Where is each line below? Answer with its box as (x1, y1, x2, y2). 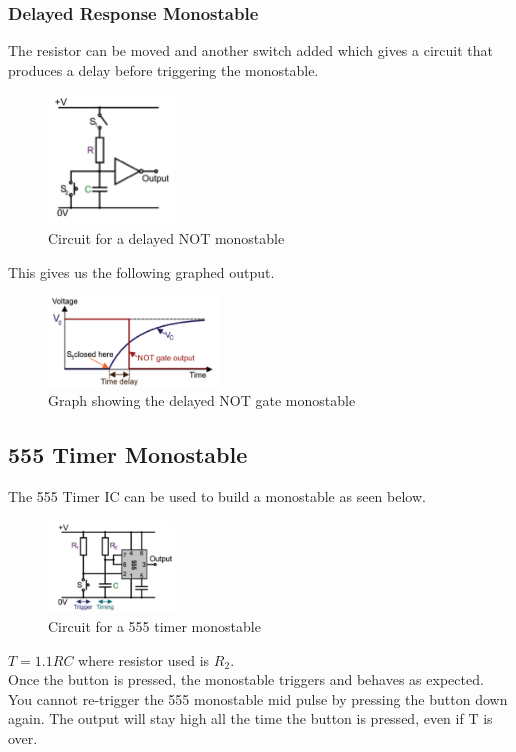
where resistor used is (78, 649, 210, 670)
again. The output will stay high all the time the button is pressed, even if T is (8, 708, 493, 729)
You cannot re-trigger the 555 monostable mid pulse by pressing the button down (8, 688, 508, 709)
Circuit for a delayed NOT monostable (48, 227, 285, 248)
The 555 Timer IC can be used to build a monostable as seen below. (8, 485, 426, 506)
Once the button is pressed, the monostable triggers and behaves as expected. (8, 669, 484, 690)
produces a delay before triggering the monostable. (8, 59, 319, 80)
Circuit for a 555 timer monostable (48, 616, 261, 637)
